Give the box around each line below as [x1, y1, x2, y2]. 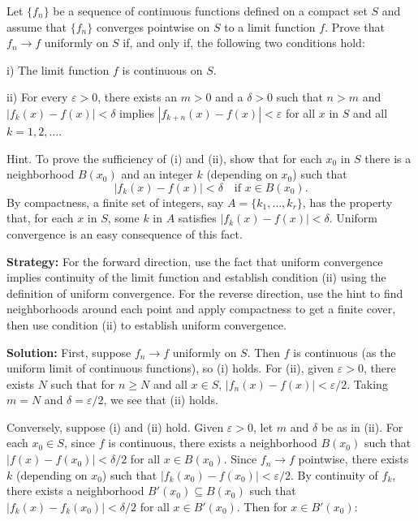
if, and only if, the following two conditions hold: [123, 34, 365, 51]
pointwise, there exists [298, 450, 409, 467]
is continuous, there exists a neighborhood [108, 434, 317, 451]
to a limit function [224, 18, 316, 35]
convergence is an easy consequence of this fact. [6, 225, 243, 242]
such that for [50, 375, 115, 392]
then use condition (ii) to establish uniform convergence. [6, 316, 287, 333]
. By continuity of [290, 466, 378, 483]
